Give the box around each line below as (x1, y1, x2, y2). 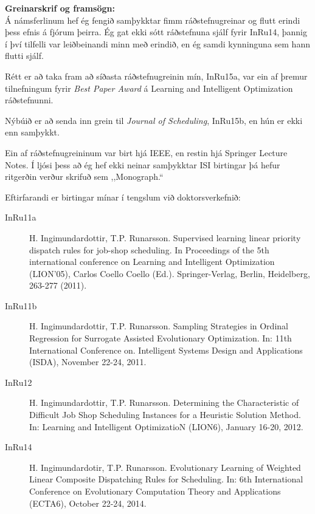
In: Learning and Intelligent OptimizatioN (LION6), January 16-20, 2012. (29, 420, 303, 433)
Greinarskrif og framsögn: (5, 2, 115, 14)
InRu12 (5, 375, 32, 388)
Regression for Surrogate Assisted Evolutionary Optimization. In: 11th (29, 332, 292, 344)
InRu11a (5, 211, 36, 224)
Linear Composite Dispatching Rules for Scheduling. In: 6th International (29, 473, 303, 485)
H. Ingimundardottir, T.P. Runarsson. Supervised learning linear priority (29, 231, 301, 244)
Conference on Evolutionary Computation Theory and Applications (29, 485, 281, 497)
